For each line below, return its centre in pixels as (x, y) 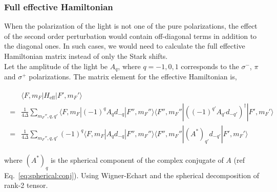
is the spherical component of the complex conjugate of (137, 159)
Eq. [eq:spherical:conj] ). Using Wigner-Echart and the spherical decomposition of (132, 175)
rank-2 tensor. (26, 185)
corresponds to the (210, 66)
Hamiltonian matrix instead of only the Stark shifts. (86, 56)
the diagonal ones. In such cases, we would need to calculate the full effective (125, 46)
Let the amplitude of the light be (56, 66)
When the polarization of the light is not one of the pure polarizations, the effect (131, 26)
